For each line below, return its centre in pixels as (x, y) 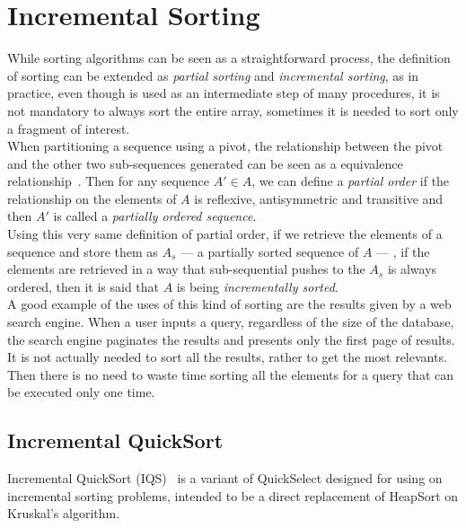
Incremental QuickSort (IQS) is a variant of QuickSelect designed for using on (225, 478)
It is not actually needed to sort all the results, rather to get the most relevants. (227, 357)
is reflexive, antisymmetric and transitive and (319, 198)
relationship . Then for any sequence (109, 181)
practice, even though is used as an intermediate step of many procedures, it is (224, 93)
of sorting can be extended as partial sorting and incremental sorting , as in (213, 75)
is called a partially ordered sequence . (155, 216)
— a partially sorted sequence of (270, 251)
